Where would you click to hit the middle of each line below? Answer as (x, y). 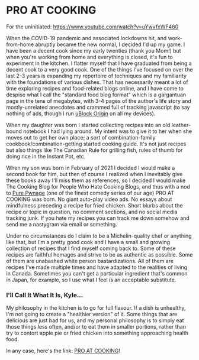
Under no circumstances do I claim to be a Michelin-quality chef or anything (99, 236)
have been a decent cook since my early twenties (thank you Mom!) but (94, 50)
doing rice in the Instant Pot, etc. (46, 156)
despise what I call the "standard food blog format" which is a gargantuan (96, 95)
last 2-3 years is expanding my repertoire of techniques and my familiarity (96, 76)
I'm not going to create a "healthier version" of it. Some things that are (92, 314)
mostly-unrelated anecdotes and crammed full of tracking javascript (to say (98, 107)
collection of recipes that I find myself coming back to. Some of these (91, 248)
